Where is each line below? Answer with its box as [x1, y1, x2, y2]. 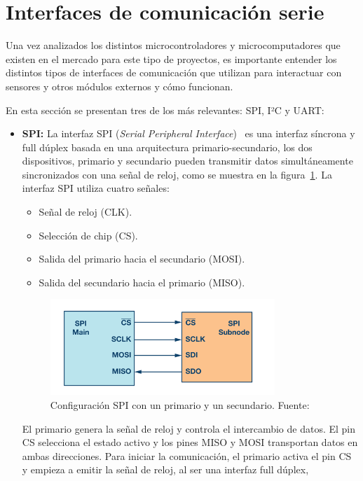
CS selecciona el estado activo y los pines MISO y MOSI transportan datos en [22, 435, 358, 449]
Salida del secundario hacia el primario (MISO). [39, 274, 245, 289]
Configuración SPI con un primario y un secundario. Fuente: [50, 398, 310, 412]
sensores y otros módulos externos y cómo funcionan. [6, 78, 233, 93]
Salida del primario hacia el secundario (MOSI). [39, 251, 245, 266]
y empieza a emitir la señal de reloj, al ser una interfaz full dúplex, [22, 462, 309, 477]
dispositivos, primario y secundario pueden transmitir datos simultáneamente [22, 153, 353, 168]
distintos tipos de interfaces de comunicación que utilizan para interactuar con [6, 65, 342, 80]
